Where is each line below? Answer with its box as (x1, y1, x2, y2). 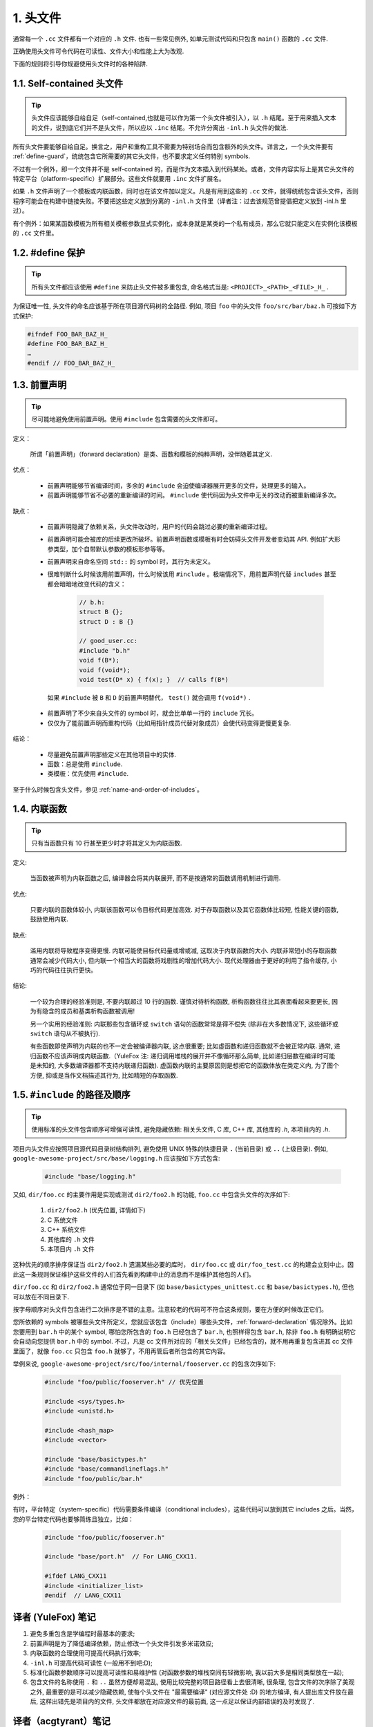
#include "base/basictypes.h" (44, 1456, 147, 1464)
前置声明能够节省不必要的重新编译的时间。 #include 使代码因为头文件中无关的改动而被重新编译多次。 (47, 491, 341, 499)
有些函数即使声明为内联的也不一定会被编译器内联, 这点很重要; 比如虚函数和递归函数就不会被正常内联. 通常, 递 (30, 1042, 341, 1050)
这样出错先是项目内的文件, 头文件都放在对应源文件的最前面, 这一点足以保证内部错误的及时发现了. (39, 1697, 314, 1706)
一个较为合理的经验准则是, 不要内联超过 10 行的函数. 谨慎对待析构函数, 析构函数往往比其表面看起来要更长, (30, 997, 331, 1005)
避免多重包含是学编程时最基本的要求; (30, 1630, 135, 1638)
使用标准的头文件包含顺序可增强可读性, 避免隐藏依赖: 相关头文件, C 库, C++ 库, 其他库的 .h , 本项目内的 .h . (31, 1125, 331, 1134)
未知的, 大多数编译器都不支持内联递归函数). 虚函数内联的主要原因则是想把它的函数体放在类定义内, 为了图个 (35, 1061, 340, 1070)
